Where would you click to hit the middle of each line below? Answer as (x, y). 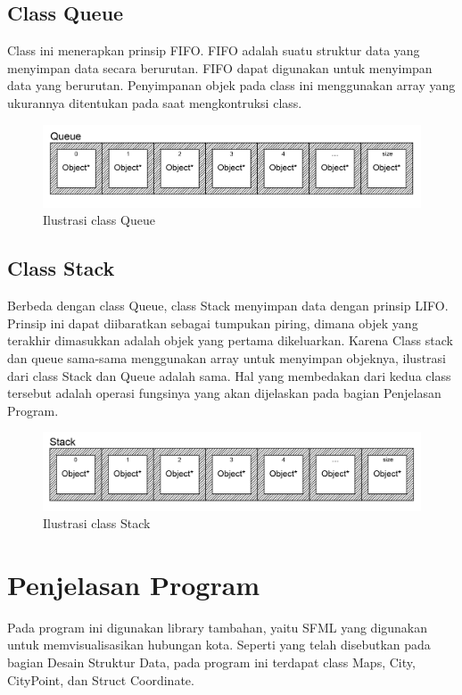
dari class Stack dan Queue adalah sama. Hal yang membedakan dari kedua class (229, 375)
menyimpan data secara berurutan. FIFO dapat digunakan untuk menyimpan (220, 67)
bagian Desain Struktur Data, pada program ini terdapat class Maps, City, (211, 662)
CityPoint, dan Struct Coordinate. (101, 679)
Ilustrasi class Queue (99, 220)
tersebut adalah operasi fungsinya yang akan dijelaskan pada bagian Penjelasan (224, 393)
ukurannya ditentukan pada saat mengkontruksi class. (155, 102)
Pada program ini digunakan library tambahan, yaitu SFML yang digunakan (218, 627)
